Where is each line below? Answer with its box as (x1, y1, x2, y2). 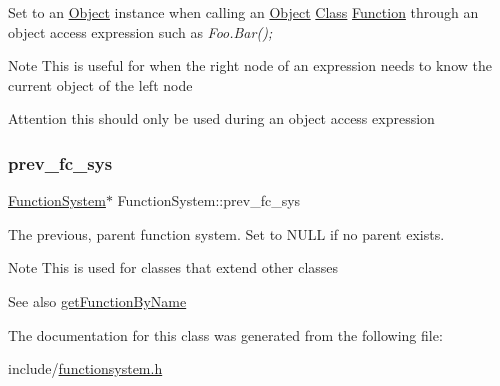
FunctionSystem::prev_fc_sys (117, 190, 301, 211)
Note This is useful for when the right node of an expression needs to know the (8, 55, 492, 76)
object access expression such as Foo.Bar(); (8, 21, 273, 42)
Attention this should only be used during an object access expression (8, 108, 435, 129)
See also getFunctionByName (8, 290, 187, 311)
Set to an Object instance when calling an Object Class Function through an (8, 2, 479, 22)
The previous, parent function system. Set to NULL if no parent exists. (8, 223, 445, 244)
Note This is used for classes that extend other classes (8, 257, 339, 278)
